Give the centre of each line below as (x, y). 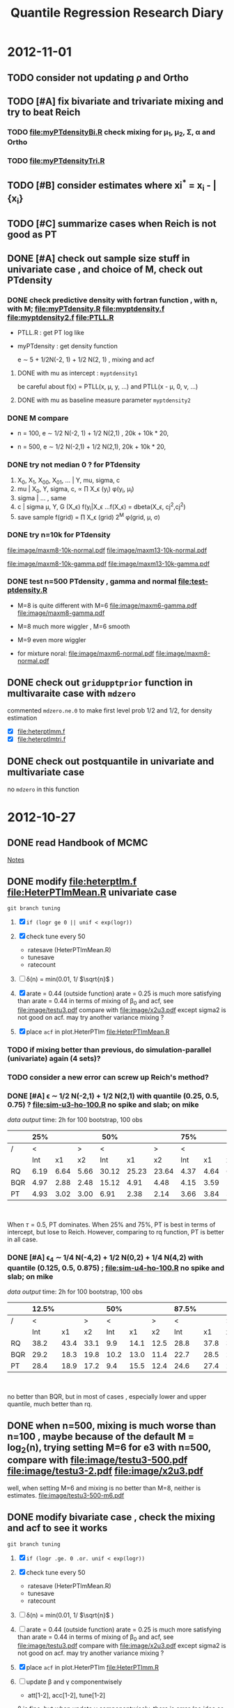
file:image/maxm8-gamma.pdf (61, 613)
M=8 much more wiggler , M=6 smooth (73, 626)
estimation (22, 717)
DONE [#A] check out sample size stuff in (99, 258)
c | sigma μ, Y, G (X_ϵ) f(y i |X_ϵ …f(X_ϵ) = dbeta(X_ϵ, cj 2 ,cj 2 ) (101, 507)
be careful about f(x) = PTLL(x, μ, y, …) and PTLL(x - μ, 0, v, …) (108, 386)
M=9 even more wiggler (52, 639)
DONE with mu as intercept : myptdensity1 (77, 373)
